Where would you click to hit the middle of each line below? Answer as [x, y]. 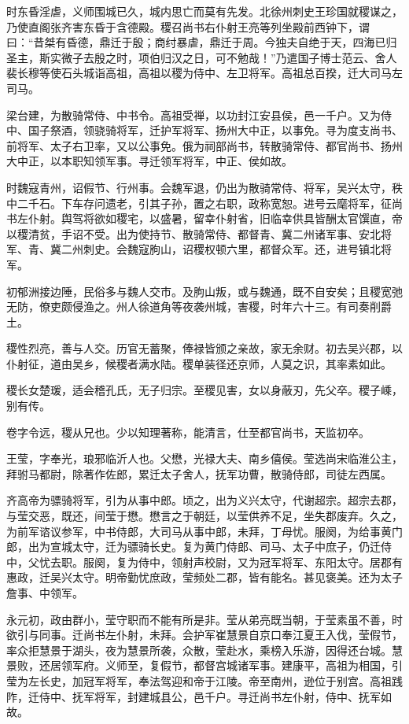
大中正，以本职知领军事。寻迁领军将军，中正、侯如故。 [149, 161]
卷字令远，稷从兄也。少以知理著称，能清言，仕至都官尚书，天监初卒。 [188, 432]
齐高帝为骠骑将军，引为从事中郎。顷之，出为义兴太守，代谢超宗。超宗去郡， [204, 500]
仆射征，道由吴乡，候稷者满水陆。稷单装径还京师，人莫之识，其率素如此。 [199, 363]
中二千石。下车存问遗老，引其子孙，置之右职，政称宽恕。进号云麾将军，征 [199, 203]
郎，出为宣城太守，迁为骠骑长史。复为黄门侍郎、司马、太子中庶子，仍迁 [193, 547]
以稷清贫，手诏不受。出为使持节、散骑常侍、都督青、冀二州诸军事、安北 [193, 233]
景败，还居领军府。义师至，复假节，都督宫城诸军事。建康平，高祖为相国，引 [204, 665]
